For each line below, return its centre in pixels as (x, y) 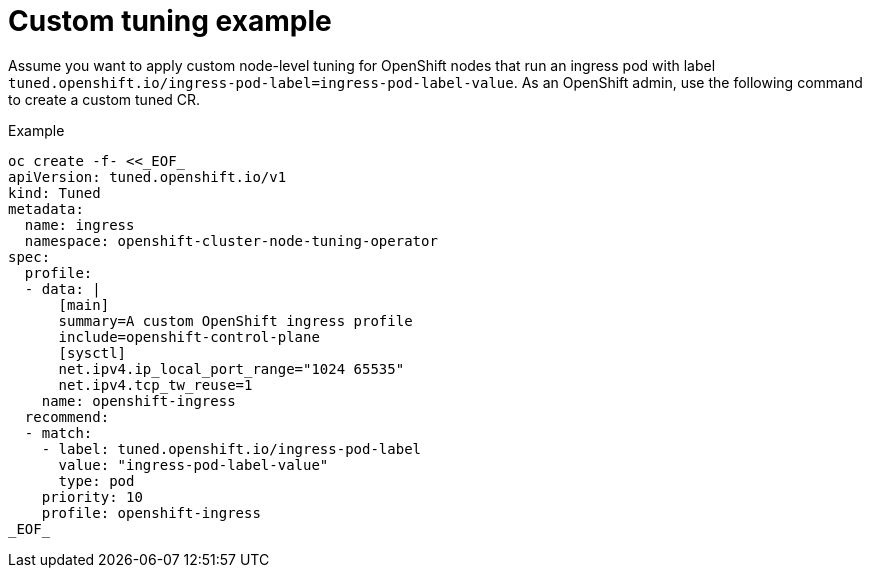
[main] (84, 304)
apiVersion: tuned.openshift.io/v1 (147, 176)
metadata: (46, 208)
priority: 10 (92, 496)
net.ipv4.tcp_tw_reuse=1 (155, 384)
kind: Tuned (54, 192)
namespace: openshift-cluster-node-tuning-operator (231, 240)
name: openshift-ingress (138, 400)
